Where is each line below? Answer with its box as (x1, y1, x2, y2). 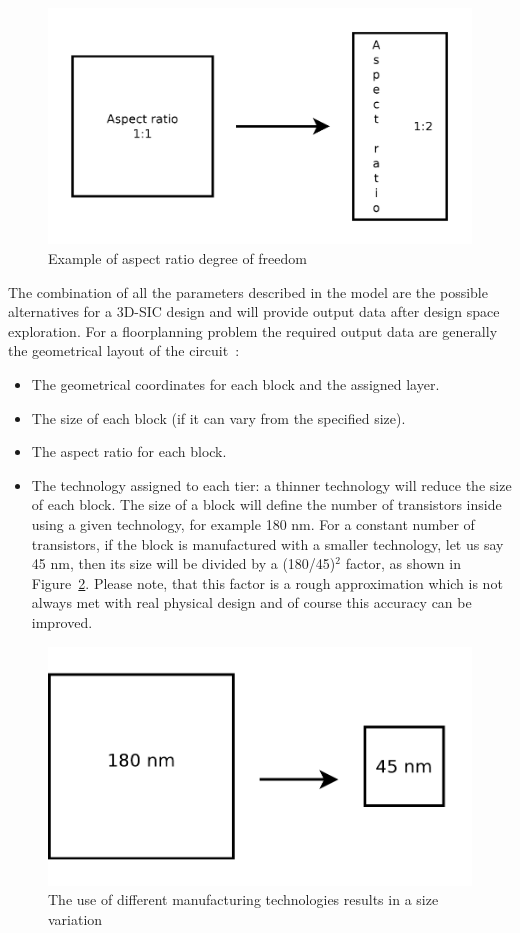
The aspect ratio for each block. (31, 441, 227, 462)
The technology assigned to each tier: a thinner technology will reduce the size (31, 474, 512, 495)
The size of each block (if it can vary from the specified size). (31, 407, 406, 428)
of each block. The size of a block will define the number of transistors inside (31, 494, 502, 515)
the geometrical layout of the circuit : (8, 340, 240, 361)
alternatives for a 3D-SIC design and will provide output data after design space (8, 301, 500, 322)
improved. (31, 611, 93, 632)
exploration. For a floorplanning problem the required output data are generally (8, 320, 498, 341)
